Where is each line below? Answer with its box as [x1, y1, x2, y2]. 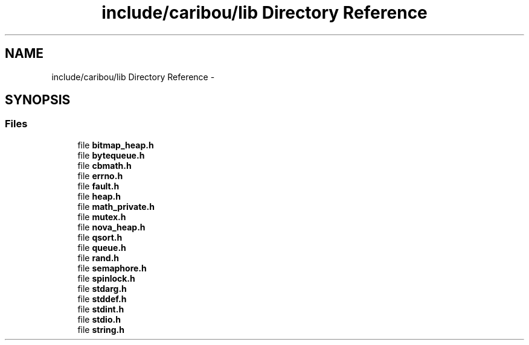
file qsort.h [77, 232, 123, 242]
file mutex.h [77, 211, 126, 222]
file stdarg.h [77, 283, 127, 294]
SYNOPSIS [5, 92, 71, 108]
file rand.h [77, 252, 120, 263]
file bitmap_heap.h [77, 139, 154, 150]
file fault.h [77, 180, 120, 191]
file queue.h [77, 242, 126, 253]
